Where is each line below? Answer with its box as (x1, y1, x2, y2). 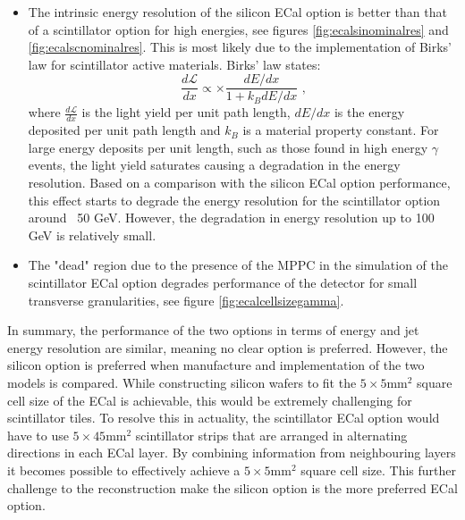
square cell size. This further (300, 460, 457, 479)
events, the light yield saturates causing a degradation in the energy (28, 155, 401, 174)
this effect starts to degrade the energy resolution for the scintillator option (28, 190, 441, 209)
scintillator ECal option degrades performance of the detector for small (28, 273, 418, 292)
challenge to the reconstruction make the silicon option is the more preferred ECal (7, 478, 458, 497)
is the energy (334, 103, 405, 122)
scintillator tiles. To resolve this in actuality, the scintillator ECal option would (7, 408, 440, 427)
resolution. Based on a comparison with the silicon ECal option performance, (28, 173, 451, 192)
